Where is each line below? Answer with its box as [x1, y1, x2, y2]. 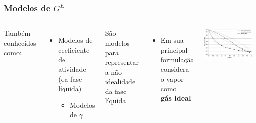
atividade [58, 64, 86, 74]
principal [160, 44, 188, 55]
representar [105, 57, 139, 67]
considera [160, 64, 189, 74]
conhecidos [4, 37, 36, 48]
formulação [160, 54, 194, 64]
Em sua [160, 35, 184, 45]
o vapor [160, 73, 184, 84]
